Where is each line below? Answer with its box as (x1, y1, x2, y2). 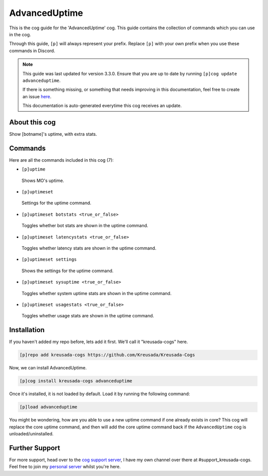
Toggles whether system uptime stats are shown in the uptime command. (21, 290, 172, 296)
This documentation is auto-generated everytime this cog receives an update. (22, 103, 182, 109)
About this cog (9, 118, 56, 126)
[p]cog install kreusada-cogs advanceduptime (19, 378, 133, 384)
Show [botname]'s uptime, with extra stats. (9, 131, 97, 137)
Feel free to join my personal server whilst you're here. (9, 464, 121, 470)
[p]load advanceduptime (19, 404, 78, 410)
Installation (9, 326, 45, 334)
